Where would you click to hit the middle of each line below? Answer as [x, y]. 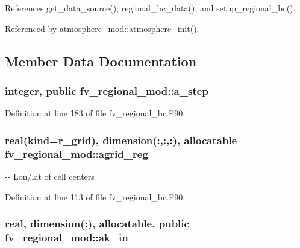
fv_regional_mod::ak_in [67, 237]
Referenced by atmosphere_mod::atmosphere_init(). [102, 28]
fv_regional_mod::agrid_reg [77, 154]
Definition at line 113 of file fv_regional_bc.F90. [95, 196]
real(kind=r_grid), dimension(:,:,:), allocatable [121, 140]
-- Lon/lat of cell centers [50, 176]
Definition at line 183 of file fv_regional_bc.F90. [95, 113]
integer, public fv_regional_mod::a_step [107, 90]
